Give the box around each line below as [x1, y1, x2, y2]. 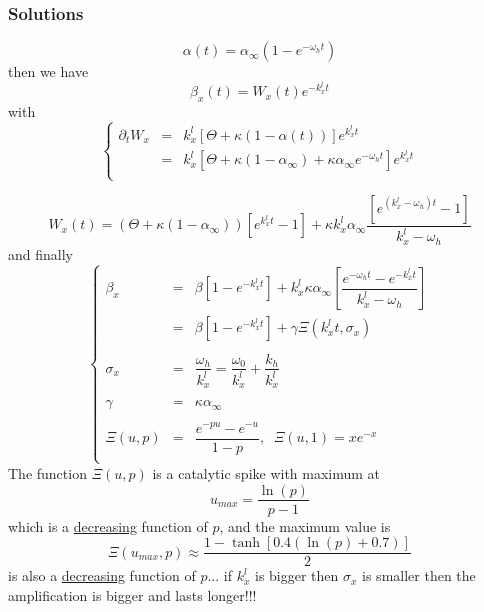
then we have [8, 61, 89, 82]
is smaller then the [362, 565, 476, 586]
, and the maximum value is [219, 515, 391, 536]
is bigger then [254, 565, 339, 586]
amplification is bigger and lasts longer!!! [8, 584, 257, 605]
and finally [8, 243, 73, 264]
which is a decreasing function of [8, 515, 208, 536]
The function [8, 462, 87, 483]
